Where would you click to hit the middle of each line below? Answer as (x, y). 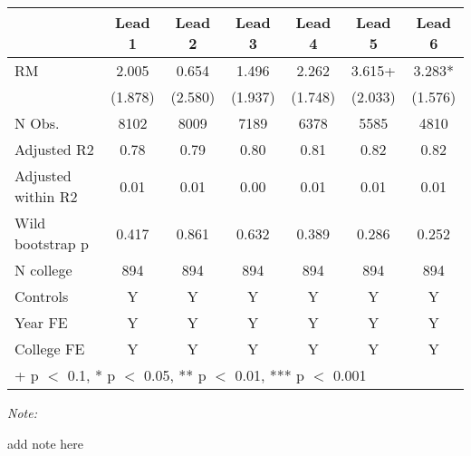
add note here (46, 443)
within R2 (46, 196)
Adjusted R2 (54, 149)
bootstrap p (52, 243)
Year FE (41, 322)
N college (43, 270)
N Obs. (37, 123)
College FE (50, 349)
